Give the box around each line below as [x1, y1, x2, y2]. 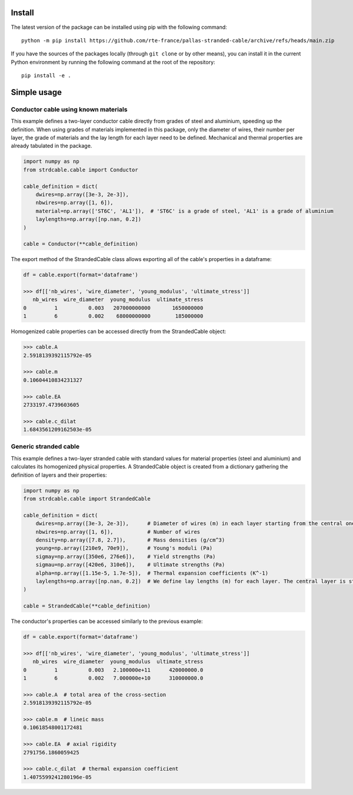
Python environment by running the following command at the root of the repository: [11, 58, 215, 65]
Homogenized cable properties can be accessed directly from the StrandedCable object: [11, 328, 227, 335]
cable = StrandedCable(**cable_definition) [23, 603, 151, 609]
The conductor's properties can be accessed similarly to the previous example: [11, 618, 203, 625]
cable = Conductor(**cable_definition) [23, 240, 138, 248]
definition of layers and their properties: [11, 471, 107, 479]
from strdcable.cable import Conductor [23, 166, 138, 173]
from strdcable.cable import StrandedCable [23, 495, 151, 502]
